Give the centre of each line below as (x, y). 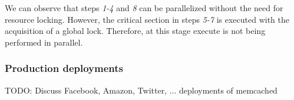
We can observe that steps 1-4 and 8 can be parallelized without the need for (144, 8)
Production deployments (64, 68)
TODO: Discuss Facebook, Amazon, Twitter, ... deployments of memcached (141, 90)
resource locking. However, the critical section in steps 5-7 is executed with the (147, 19)
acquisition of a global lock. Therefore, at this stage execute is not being (135, 31)
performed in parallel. (44, 42)
